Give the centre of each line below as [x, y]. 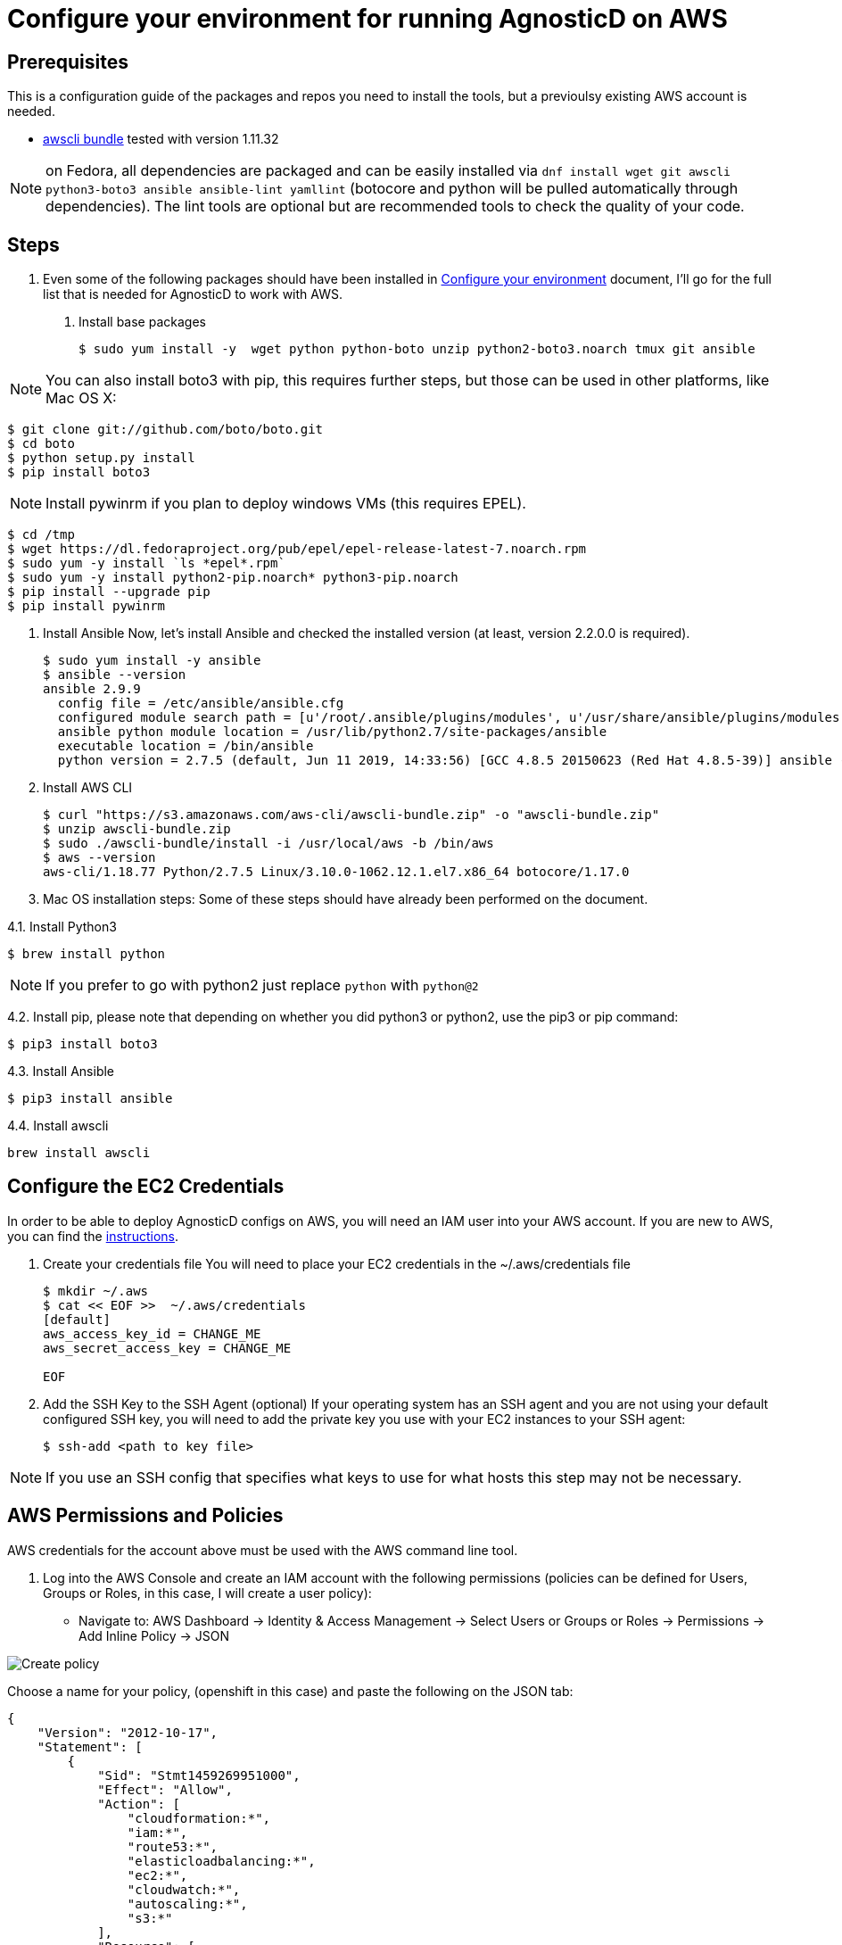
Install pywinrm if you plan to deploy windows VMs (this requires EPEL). [286, 504]
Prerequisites [68, 62]
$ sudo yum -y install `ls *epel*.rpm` [146, 563]
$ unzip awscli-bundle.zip [137, 829]
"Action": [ [139, 1804]
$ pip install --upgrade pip [109, 592]
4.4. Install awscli [58, 1126]
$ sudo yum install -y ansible [152, 661]
